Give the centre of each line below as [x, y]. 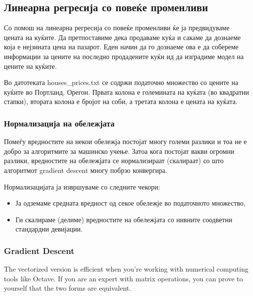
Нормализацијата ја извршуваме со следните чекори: [82, 186]
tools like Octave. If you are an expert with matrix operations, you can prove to [124, 278]
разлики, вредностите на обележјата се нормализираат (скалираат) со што [114, 160]
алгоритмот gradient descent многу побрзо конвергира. [86, 170]
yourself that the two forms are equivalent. [68, 288]
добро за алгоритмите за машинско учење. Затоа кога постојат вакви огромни [119, 151]
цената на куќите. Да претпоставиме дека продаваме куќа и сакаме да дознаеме [122, 37]
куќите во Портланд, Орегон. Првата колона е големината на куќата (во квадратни [126, 92]
